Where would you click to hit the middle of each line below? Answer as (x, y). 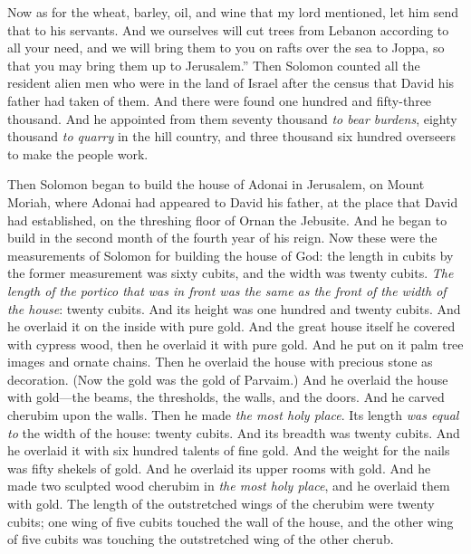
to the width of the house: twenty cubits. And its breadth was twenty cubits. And (234, 432)
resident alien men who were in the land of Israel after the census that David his (231, 83)
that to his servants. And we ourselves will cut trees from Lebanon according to (228, 29)
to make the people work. (78, 153)
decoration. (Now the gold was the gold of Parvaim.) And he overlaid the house (228, 379)
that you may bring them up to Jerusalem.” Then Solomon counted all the (214, 65)
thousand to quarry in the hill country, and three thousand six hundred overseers (232, 136)
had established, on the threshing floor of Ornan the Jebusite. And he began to (227, 220)
